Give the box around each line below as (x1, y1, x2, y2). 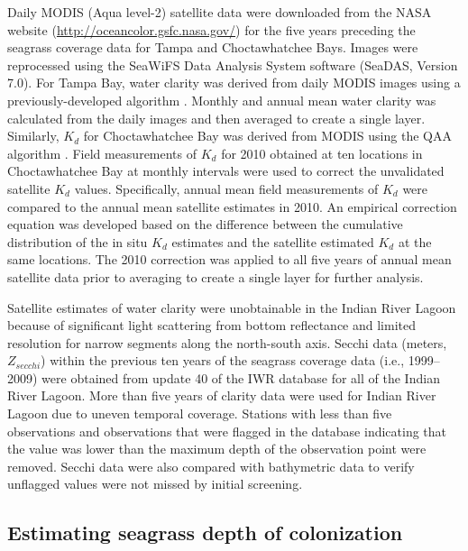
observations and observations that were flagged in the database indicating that (7, 421, 447, 440)
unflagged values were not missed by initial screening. (7, 474, 303, 493)
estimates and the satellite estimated (171, 232, 374, 251)
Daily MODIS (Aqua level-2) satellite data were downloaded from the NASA (7, 3, 432, 21)
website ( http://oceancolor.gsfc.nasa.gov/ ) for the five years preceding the (7, 20, 416, 39)
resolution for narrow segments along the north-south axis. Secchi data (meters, (7, 333, 447, 352)
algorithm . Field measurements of (7, 143, 197, 162)
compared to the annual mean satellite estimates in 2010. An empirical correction (7, 197, 457, 216)
